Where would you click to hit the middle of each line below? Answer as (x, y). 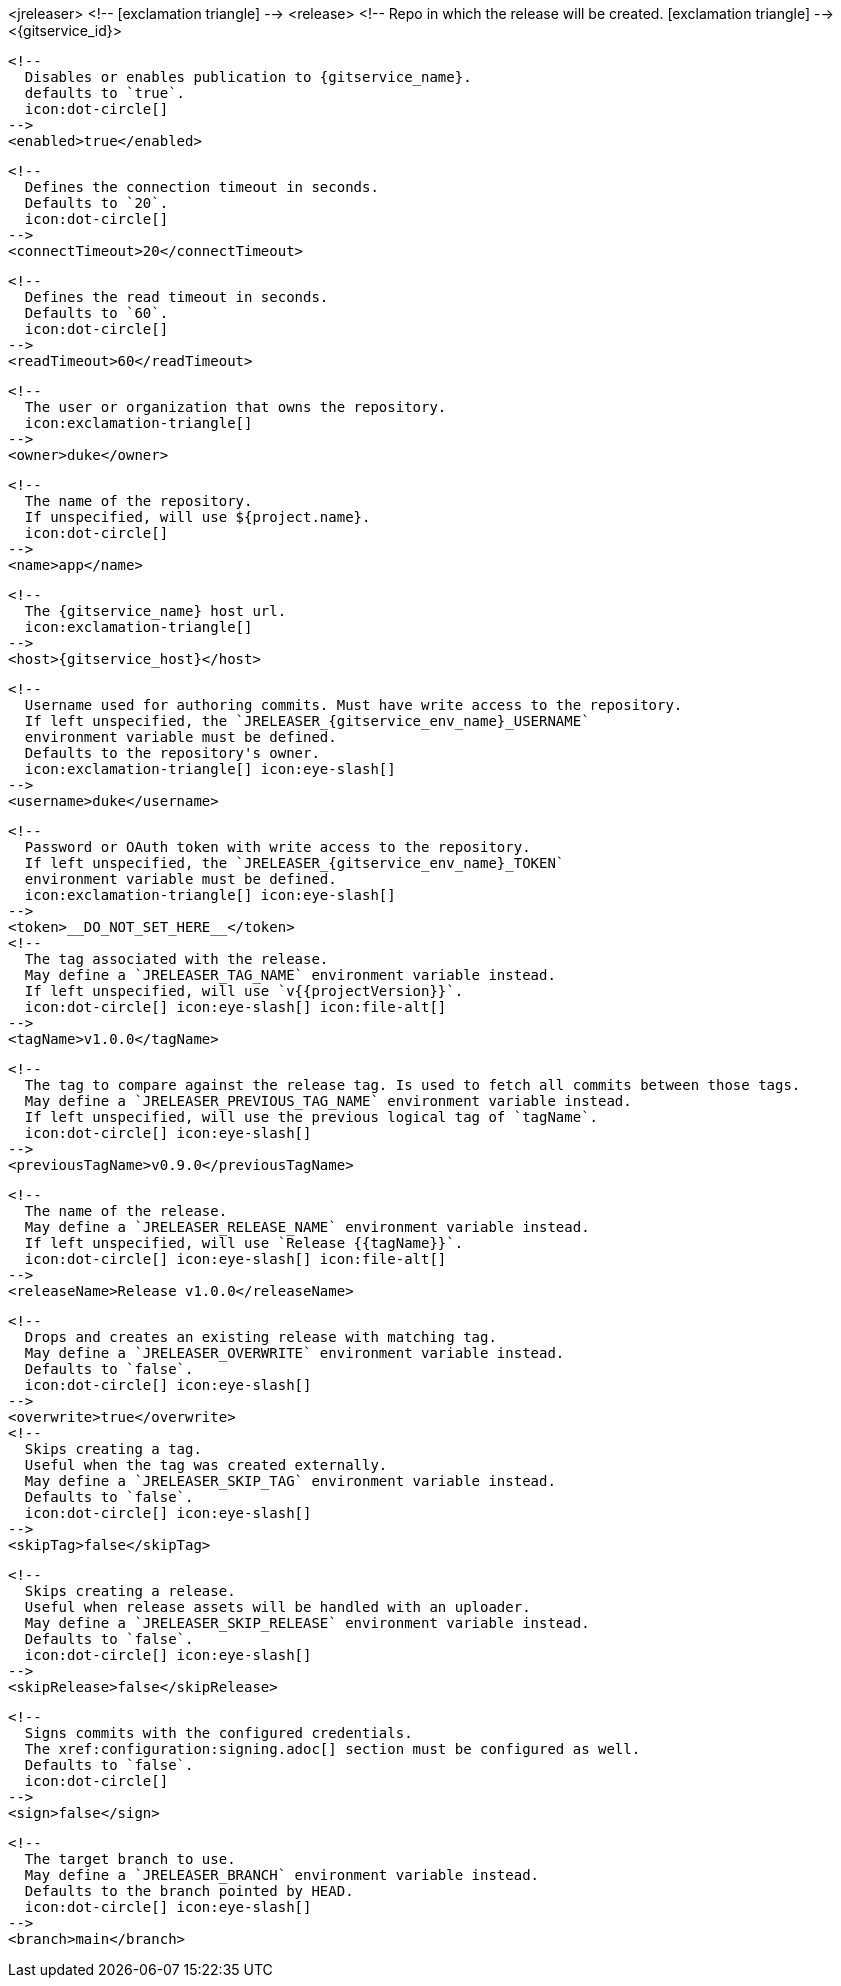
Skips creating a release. (130, 1591)
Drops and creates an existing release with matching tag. (260, 1337)
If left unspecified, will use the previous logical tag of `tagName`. (311, 1117)
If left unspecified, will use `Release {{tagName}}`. (244, 1243)
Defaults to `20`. (96, 203)
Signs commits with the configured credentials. (218, 1733)
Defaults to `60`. (96, 313)
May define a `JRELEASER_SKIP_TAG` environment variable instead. (290, 1481)
